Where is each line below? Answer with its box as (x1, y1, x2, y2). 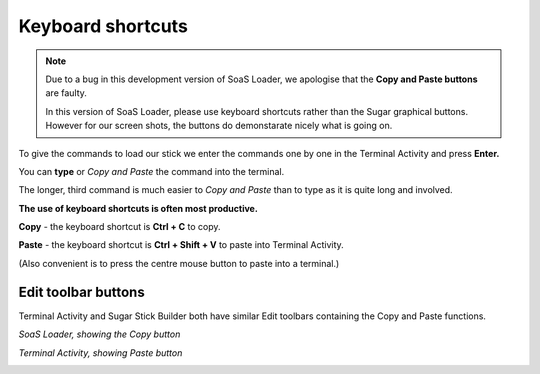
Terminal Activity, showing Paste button (18, 346, 183, 359)
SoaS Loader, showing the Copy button (18, 328, 181, 340)
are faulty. (45, 87, 87, 99)
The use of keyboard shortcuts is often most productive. (18, 202, 259, 214)
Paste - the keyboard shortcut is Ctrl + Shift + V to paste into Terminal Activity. (18, 239, 344, 251)
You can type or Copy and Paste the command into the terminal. (18, 165, 285, 177)
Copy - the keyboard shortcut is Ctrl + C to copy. (18, 221, 221, 233)
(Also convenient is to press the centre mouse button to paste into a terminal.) (18, 257, 340, 269)
